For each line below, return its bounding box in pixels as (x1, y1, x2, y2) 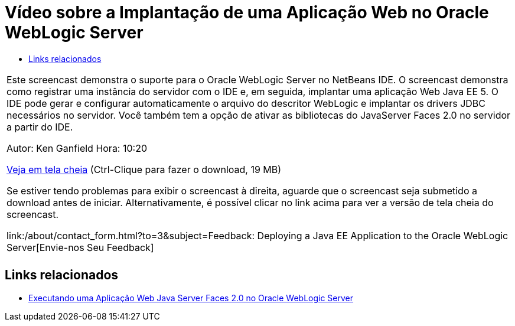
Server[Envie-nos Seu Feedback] (6, 241, 154, 253)
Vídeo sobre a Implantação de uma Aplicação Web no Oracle (5, 2, 489, 22)
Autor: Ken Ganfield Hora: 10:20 (6, 142, 148, 154)
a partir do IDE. (6, 120, 73, 133)
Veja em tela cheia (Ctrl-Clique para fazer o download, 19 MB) (6, 163, 282, 175)
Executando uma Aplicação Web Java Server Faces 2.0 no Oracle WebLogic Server (28, 292, 354, 303)
